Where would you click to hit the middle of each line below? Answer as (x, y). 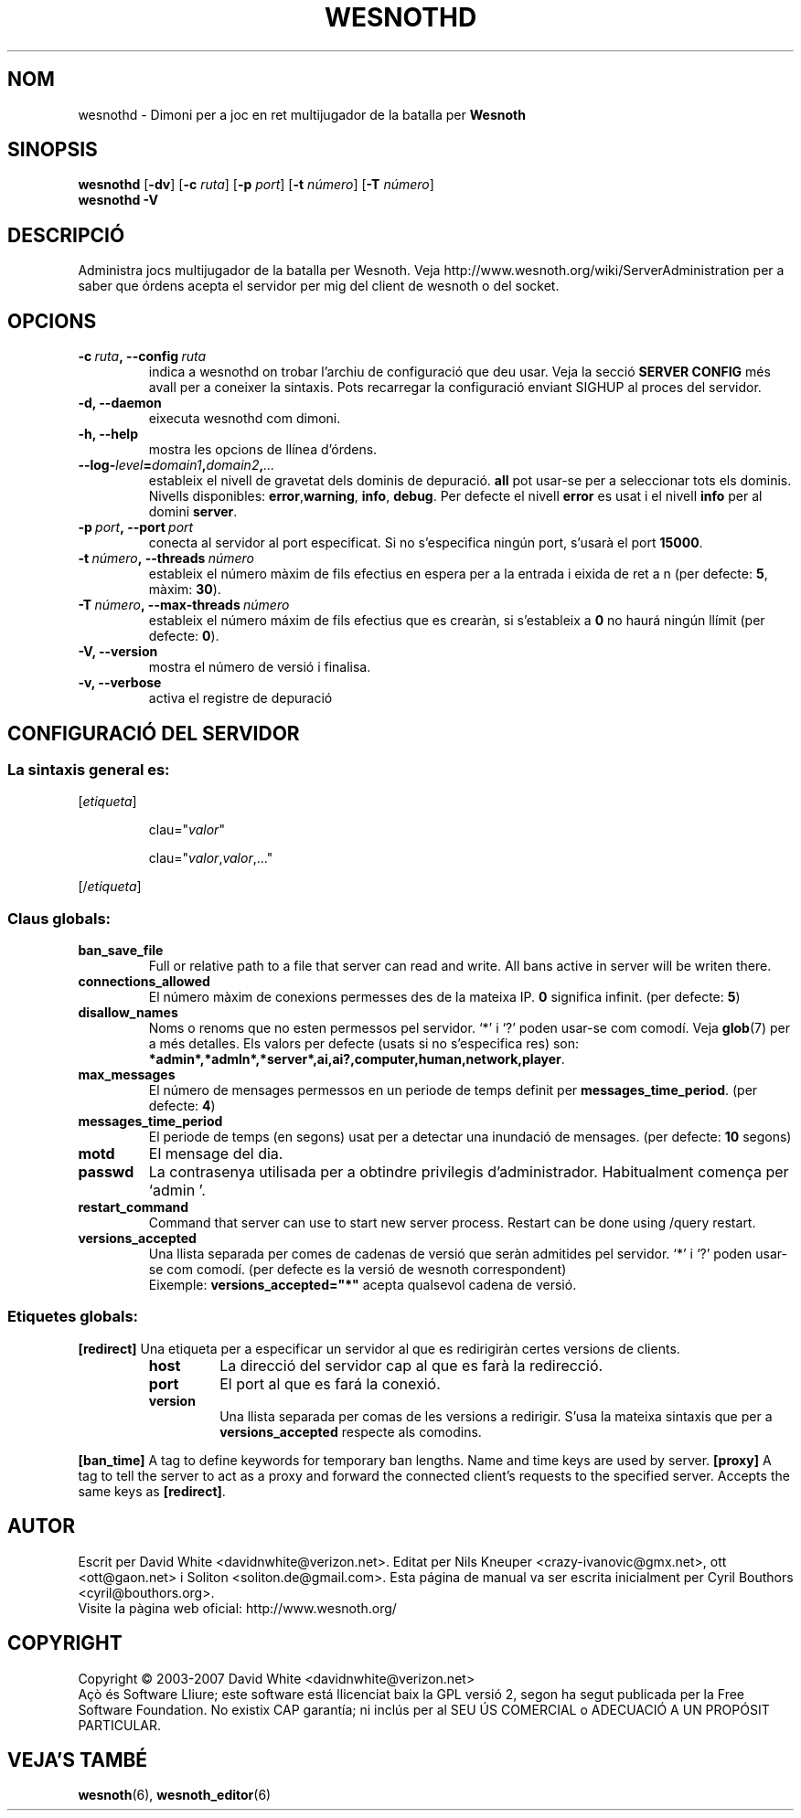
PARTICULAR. (120, 1725)
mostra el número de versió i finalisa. (260, 667)
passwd (106, 1172)
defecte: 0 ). (184, 636)
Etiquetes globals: (73, 1317)
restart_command (133, 1207)
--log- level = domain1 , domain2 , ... (176, 465)
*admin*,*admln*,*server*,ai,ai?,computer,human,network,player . (357, 1059)
